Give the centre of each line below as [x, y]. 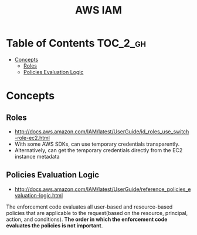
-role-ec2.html [32, 137]
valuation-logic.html [39, 195]
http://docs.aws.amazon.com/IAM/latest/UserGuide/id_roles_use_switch [102, 131]
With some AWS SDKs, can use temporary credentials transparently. [97, 144]
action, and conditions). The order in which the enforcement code [87, 219]
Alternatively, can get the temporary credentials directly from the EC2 [98, 150]
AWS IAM [98, 10]
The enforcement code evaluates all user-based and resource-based [89, 207]
